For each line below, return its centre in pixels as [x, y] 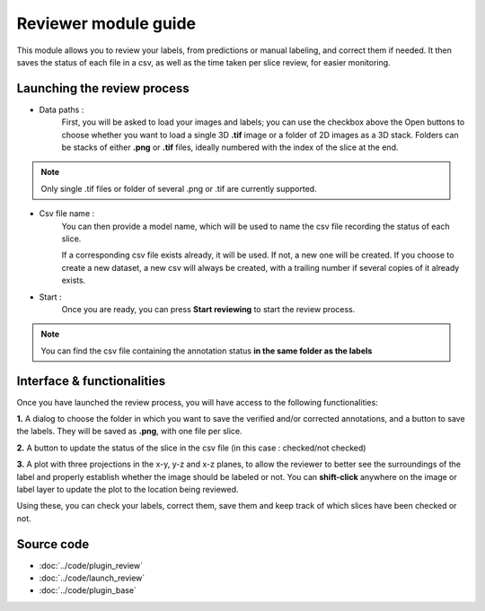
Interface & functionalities [91, 381]
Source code [53, 544]
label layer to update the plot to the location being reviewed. [128, 489]
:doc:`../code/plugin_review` [91, 565]
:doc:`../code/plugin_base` [88, 590]
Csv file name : [67, 214]
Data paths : [62, 109]
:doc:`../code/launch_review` [92, 578]
